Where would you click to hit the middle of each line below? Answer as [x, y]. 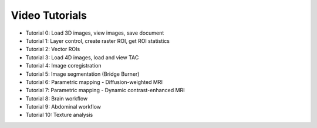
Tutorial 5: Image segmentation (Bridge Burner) [82, 74]
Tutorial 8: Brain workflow [57, 98]
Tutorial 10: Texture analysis [59, 115]
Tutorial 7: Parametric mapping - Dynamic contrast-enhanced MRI [105, 90]
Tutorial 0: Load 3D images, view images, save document [95, 33]
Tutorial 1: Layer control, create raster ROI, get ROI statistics [98, 41]
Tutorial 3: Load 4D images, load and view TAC [82, 57]
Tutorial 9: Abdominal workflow [63, 107]
